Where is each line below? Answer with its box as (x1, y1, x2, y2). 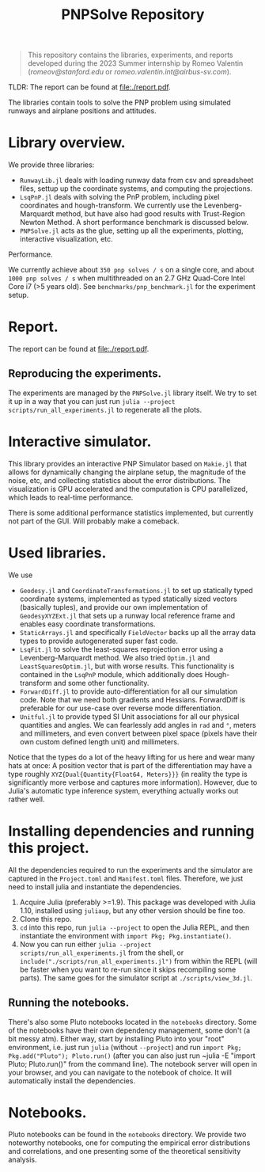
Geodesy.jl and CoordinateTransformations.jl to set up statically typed (19, 585, 253, 595)
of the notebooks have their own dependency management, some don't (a (8, 1025, 251, 1035)
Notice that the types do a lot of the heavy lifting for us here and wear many (8, 752, 256, 762)
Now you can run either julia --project (19, 939, 152, 949)
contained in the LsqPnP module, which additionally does (19, 669, 203, 679)
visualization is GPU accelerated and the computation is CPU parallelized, (8, 484, 248, 493)
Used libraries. (8, 544, 107, 561)
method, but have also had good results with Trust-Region (55, 209, 245, 219)
